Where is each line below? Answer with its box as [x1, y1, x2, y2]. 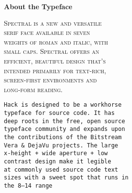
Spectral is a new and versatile [4, 17, 102, 28]
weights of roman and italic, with [4, 36, 108, 47]
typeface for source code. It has [4, 110, 115, 116]
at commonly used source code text [4, 166, 118, 173]
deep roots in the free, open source [4, 117, 125, 125]
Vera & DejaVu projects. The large [4, 142, 118, 149]
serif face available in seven [4, 27, 90, 37]
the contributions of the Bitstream [4, 133, 122, 141]
